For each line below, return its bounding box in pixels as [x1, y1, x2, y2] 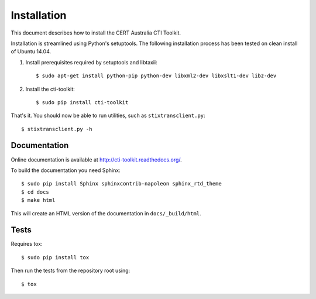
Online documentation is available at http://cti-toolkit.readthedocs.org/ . [11, 156, 183, 163]
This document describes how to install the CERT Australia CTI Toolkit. [11, 29, 181, 36]
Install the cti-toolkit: [25, 85, 75, 92]
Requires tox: [11, 240, 43, 248]
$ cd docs [21, 188, 49, 195]
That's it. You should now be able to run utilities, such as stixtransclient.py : [11, 112, 205, 119]
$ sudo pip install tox [21, 254, 90, 260]
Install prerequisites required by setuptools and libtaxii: [25, 59, 157, 66]
